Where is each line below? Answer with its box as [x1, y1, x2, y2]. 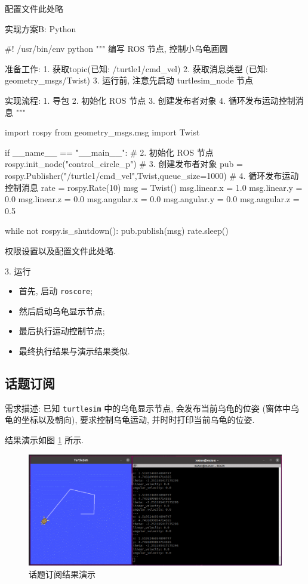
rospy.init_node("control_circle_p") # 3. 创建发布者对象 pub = [5, 157, 243, 170]
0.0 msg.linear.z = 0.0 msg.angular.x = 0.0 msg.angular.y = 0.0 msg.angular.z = [5, 193, 300, 205]
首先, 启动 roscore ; [19, 285, 93, 297]
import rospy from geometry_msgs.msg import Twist [5, 126, 200, 138]
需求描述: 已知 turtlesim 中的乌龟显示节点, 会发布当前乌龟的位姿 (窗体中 [5, 401, 291, 414]
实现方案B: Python [5, 22, 76, 35]
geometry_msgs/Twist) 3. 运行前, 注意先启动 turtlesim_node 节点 [5, 74, 254, 86]
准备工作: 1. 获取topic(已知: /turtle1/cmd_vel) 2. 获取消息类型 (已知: [5, 62, 268, 75]
